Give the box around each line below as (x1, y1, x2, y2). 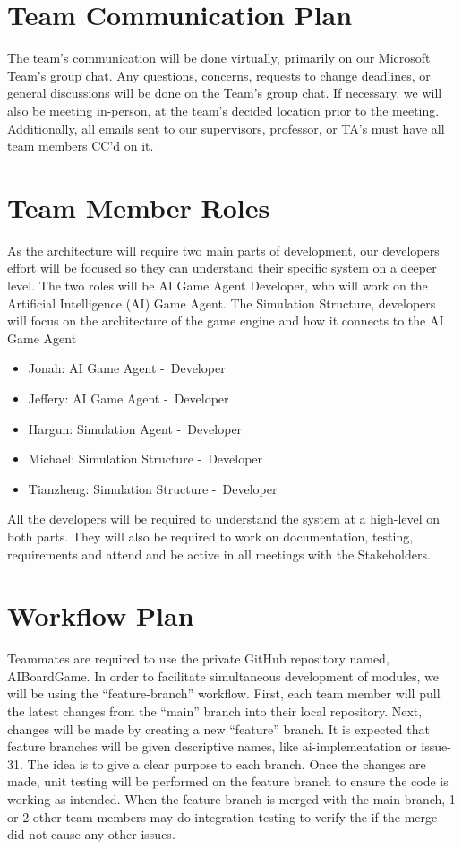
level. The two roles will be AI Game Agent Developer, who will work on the (7, 276, 428, 294)
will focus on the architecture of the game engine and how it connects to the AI (7, 311, 444, 330)
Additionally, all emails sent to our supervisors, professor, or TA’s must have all (7, 118, 445, 137)
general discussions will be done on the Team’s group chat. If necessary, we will (7, 83, 442, 102)
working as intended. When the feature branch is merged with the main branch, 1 (7, 790, 456, 808)
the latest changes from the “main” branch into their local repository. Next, (7, 702, 423, 721)
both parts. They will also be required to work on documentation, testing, (7, 526, 414, 545)
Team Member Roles (7, 188, 270, 225)
